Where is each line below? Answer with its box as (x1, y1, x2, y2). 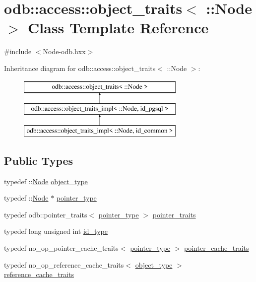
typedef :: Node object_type (4, 176, 88, 186)
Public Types (4, 152, 73, 168)
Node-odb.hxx (43, 46, 86, 57)
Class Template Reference (28, 17, 209, 38)
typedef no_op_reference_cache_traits (4, 259, 124, 270)
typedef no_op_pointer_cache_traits (4, 243, 119, 253)
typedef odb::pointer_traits (4, 209, 87, 219)
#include (4, 46, 32, 57)
